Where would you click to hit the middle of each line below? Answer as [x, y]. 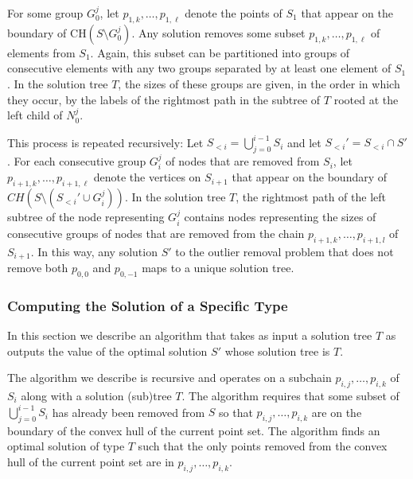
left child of [35, 115]
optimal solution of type [66, 446]
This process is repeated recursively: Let [105, 142]
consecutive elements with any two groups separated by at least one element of [199, 68]
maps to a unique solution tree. [218, 267]
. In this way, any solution [94, 251]
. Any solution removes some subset [218, 32]
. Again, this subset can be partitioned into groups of [220, 52]
